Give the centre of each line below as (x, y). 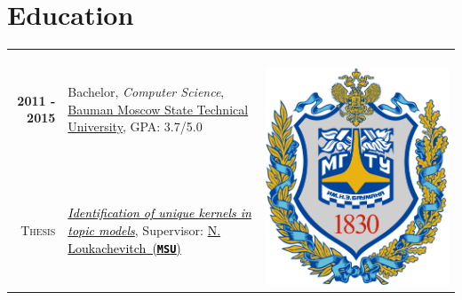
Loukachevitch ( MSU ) (124, 247)
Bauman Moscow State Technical (158, 109)
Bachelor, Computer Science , (146, 91)
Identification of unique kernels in (159, 213)
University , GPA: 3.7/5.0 (135, 126)
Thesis (38, 229)
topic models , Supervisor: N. (144, 229)
